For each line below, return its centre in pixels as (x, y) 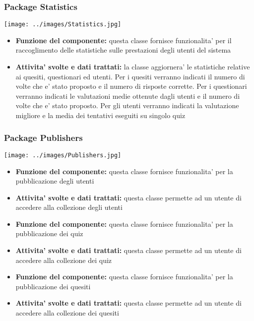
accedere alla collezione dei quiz (64, 260)
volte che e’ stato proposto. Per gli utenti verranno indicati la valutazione (127, 105)
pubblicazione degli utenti (55, 181)
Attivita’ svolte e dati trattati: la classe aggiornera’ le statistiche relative (133, 67)
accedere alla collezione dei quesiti (67, 313)
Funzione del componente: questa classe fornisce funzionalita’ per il (124, 40)
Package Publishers (43, 137)
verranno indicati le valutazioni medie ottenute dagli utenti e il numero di (128, 96)
